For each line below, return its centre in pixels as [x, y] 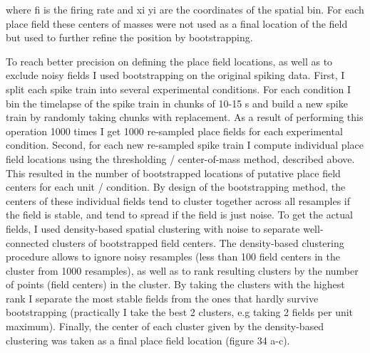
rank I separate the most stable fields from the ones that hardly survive [162, 298]
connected [27, 242]
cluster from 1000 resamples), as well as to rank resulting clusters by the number [182, 270]
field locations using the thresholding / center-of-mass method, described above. [180, 158]
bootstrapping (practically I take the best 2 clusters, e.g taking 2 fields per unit [180, 312]
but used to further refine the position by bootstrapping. [129, 37]
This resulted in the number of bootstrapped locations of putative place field [173, 173]
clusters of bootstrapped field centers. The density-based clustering [198, 242]
